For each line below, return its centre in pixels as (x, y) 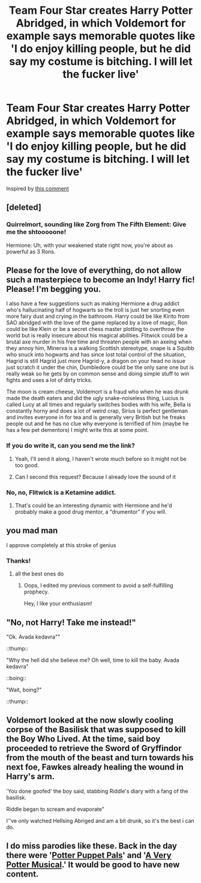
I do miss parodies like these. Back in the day (91, 846)
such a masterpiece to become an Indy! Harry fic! (100, 280)
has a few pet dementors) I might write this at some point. (77, 430)
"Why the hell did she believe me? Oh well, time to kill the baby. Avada (93, 660)
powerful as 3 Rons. (31, 251)
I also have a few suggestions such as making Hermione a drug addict (93, 303)
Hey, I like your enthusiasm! (58, 604)
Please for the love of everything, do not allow (94, 271)
